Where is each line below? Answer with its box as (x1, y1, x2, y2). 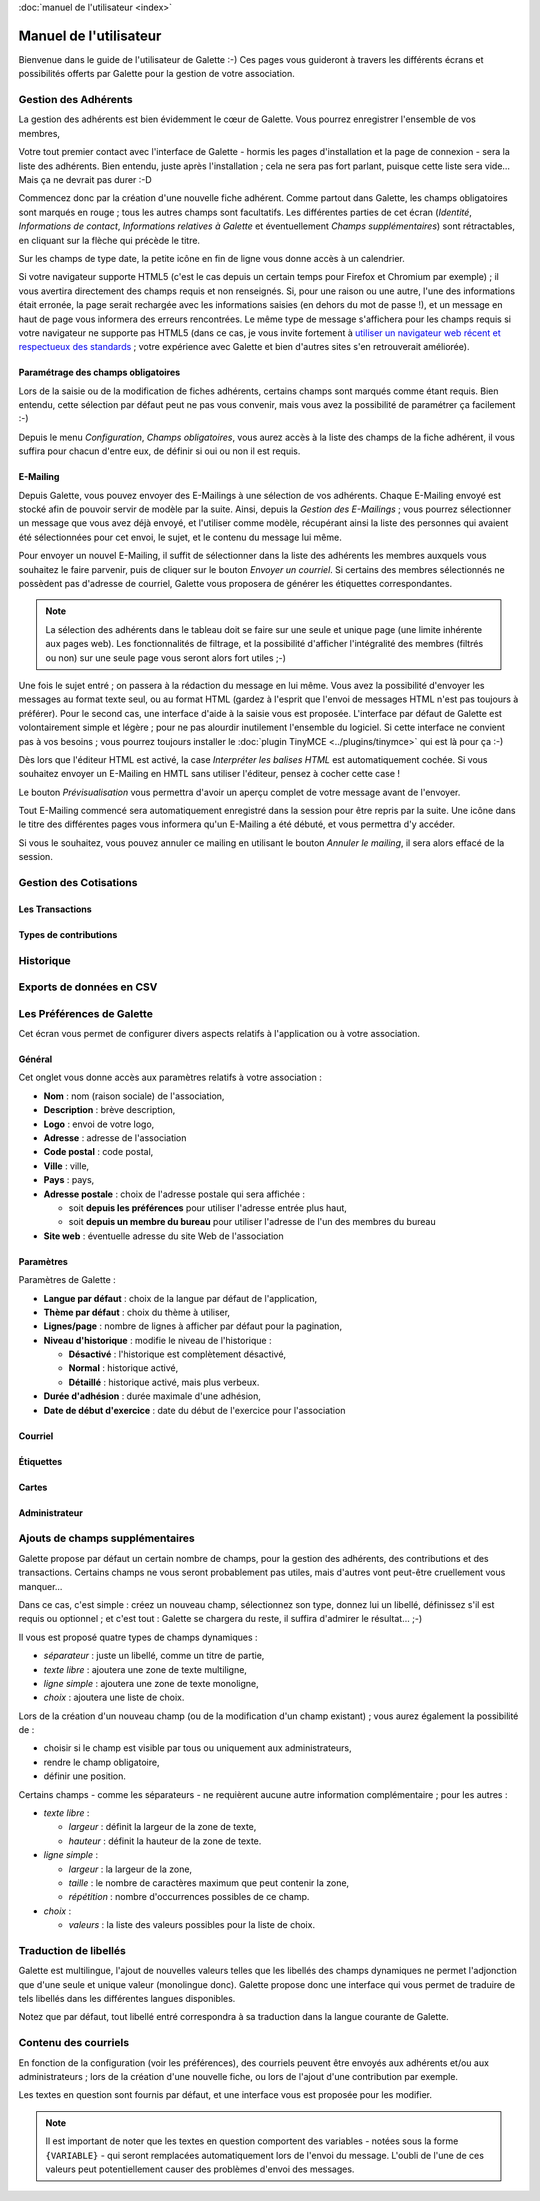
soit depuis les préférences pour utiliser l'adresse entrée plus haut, (68, 1201, 347, 1214)
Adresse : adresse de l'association (43, 1132, 187, 1144)
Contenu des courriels (18, 2036, 130, 2050)
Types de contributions (18, 928, 118, 940)
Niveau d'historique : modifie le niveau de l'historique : (43, 1334, 272, 1346)
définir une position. (43, 1770, 127, 1782)
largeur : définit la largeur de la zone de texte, (68, 1821, 257, 1833)
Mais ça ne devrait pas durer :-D (18, 174, 152, 185)
